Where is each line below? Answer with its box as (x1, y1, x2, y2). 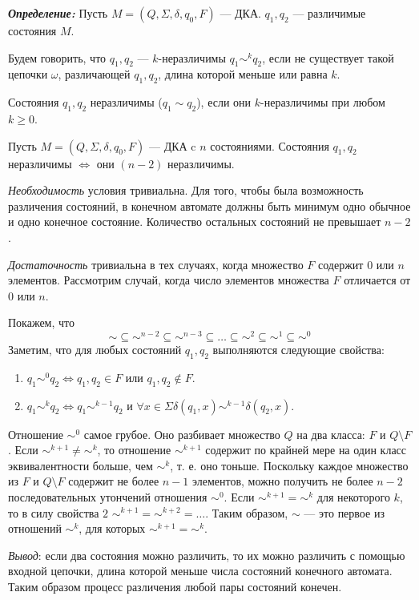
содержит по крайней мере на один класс (205, 441, 407, 458)
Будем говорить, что (8, 49, 107, 66)
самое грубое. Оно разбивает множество (83, 425, 280, 442)
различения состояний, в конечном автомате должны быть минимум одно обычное (8, 197, 411, 214)
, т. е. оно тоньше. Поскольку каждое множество (170, 457, 409, 473)
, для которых (79, 520, 146, 537)
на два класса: (296, 425, 365, 442)
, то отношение (97, 441, 171, 458)
